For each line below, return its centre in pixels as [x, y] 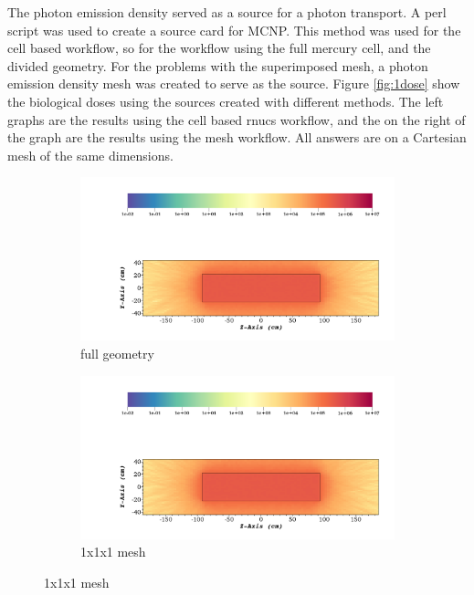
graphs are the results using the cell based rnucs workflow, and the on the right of [237, 119]
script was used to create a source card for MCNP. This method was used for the [234, 30]
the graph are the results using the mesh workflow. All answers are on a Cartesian [237, 137]
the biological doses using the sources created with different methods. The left [226, 101]
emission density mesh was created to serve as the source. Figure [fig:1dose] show [234, 84]
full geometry [117, 353]
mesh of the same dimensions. [90, 155]
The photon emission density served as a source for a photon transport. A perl [227, 12]
